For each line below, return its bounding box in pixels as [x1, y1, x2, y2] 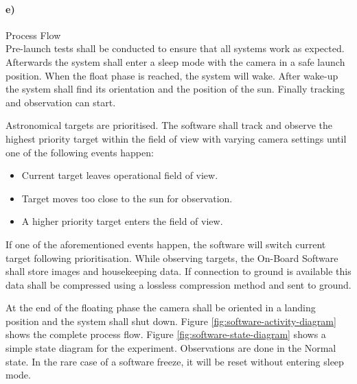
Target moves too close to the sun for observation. [21, 191, 233, 205]
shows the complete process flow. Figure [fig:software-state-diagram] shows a [5, 327, 326, 341]
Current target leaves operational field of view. [21, 168, 218, 182]
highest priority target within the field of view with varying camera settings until [5, 131, 347, 145]
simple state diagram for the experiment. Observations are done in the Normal [5, 341, 336, 355]
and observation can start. [5, 95, 116, 109]
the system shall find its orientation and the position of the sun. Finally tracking [5, 82, 345, 96]
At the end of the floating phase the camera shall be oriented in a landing [5, 300, 316, 315]
